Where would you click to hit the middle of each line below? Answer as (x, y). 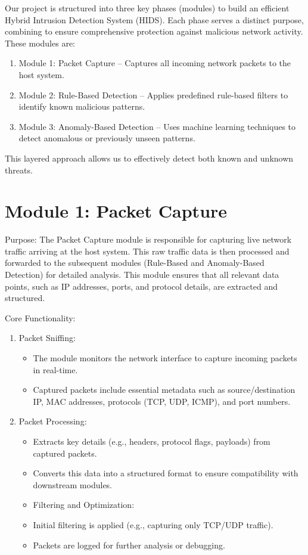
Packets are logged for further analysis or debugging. (129, 545)
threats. (19, 170)
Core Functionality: (40, 317)
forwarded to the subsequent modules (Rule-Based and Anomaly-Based (135, 263)
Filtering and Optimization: (84, 505)
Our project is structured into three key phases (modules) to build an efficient (147, 8)
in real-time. (55, 369)
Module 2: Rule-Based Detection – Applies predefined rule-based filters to (153, 94)
